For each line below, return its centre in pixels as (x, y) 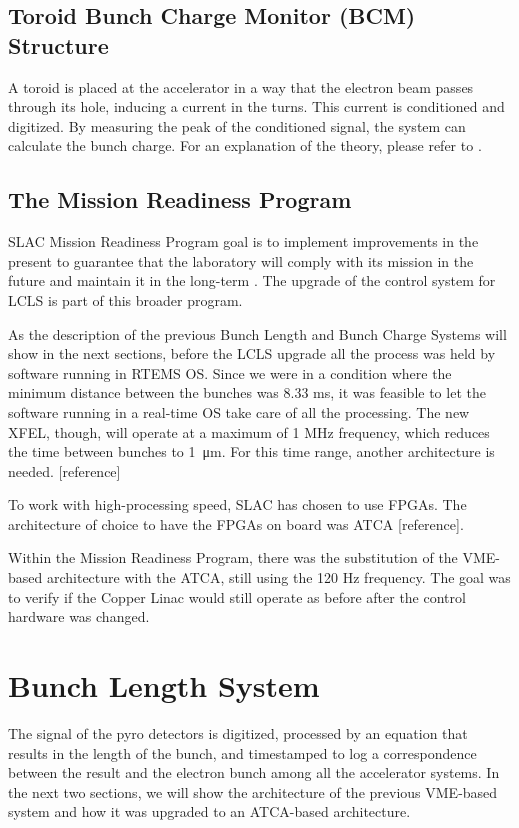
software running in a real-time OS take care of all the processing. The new (239, 411)
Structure (58, 44)
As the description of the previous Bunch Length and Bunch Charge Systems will (257, 333)
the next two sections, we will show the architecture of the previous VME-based (253, 791)
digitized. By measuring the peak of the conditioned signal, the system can (237, 125)
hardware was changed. (79, 616)
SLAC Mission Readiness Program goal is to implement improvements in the (243, 241)
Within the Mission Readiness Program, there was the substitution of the (233, 557)
